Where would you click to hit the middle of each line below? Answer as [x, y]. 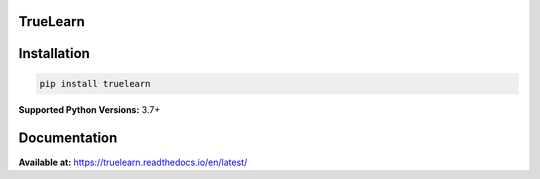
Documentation [68, 138]
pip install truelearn [95, 83]
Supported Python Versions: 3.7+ [89, 109]
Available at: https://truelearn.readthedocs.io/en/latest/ [133, 162]
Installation [54, 53]
